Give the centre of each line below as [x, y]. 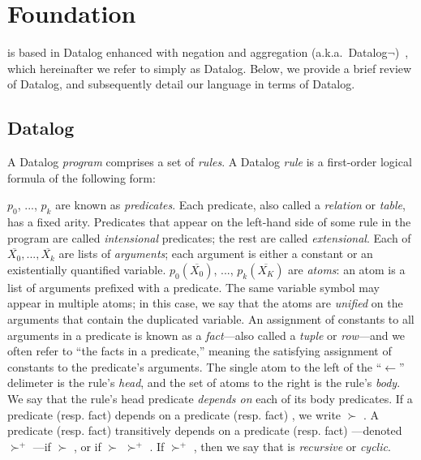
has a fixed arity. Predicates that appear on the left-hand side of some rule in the [209, 222]
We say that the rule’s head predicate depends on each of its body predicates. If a [210, 399]
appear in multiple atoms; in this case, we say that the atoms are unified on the [205, 303]
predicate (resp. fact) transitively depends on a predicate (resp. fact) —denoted [205, 430]
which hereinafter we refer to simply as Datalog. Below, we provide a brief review [210, 68]
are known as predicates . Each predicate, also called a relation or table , [230, 205]
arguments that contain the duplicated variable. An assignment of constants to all [211, 319]
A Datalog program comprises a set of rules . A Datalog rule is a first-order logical [210, 162]
